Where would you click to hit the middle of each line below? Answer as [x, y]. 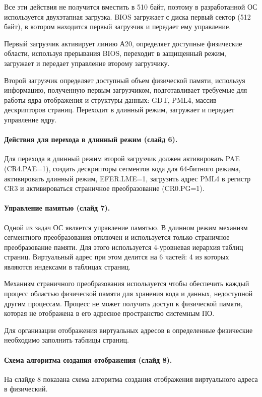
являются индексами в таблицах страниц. [68, 266]
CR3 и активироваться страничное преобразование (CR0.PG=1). [104, 188]
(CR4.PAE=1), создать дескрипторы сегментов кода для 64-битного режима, [122, 168]
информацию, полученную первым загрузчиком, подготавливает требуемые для [126, 90]
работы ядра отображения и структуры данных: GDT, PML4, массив [110, 100]
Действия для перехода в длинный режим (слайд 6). [91, 139]
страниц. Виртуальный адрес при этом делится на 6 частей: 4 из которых [117, 257]
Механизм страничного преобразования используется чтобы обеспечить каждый [127, 283]
